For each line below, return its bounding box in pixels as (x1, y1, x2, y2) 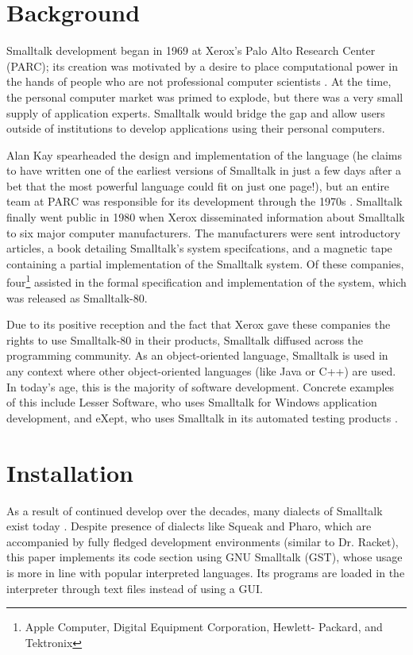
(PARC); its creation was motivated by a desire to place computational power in (6, 57, 399, 74)
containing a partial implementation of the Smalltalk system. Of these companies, (6, 255, 404, 272)
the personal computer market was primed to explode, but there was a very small (6, 88, 403, 105)
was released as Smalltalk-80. (6, 289, 148, 306)
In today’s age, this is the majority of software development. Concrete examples (6, 378, 395, 395)
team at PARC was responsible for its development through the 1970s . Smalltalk (6, 193, 403, 210)
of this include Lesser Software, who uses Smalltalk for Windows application (6, 394, 377, 410)
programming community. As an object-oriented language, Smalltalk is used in (6, 347, 388, 364)
